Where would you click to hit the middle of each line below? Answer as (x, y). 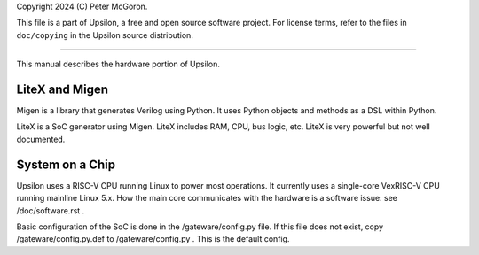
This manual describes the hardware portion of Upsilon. (118, 64)
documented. (41, 139)
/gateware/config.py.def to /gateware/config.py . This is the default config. (153, 239)
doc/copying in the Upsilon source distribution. (105, 35)
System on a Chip (66, 164)
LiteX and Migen (63, 89)
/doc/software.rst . (51, 210)
